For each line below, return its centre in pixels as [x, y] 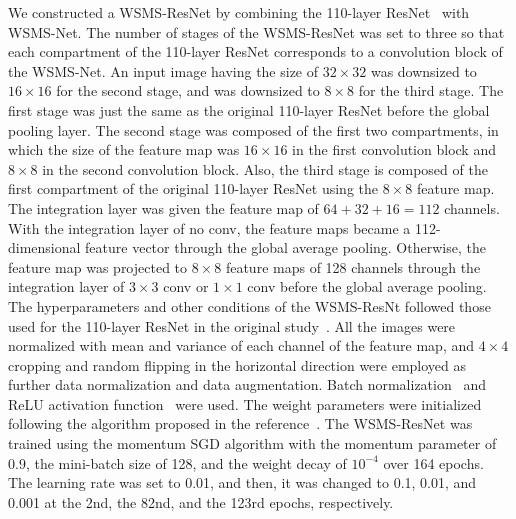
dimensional [44, 247]
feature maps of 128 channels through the [353, 266]
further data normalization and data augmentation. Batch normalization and [247, 384]
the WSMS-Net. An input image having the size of [163, 70]
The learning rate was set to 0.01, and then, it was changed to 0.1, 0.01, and [242, 482]
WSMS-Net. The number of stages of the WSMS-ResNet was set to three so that [256, 31]
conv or [186, 286]
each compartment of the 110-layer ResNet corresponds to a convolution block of [255, 51]
